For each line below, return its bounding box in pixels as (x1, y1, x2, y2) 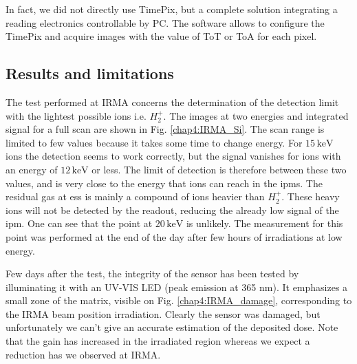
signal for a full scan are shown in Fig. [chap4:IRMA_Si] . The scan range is (6, 122, 325, 136)
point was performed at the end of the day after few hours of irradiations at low (6, 229, 343, 244)
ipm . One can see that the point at (6, 216, 153, 231)
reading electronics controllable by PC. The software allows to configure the (6, 15, 325, 30)
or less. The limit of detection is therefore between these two (91, 162, 347, 176)
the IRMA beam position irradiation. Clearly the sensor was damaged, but (6, 306, 321, 321)
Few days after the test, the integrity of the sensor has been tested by (6, 266, 299, 281)
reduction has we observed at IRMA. (6, 347, 161, 361)
